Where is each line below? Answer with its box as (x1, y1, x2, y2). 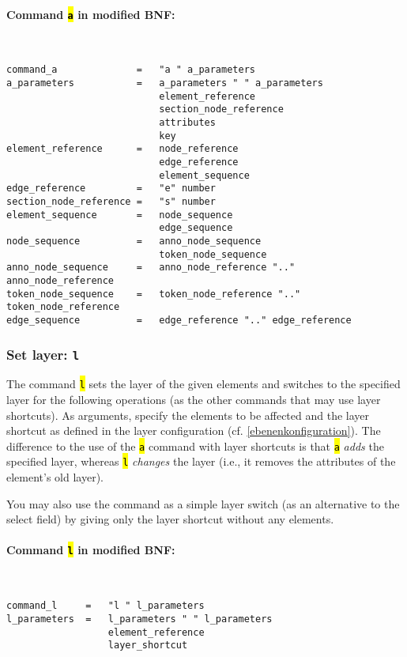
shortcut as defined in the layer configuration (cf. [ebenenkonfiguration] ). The (6, 422, 381, 439)
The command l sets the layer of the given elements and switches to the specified (6, 376, 401, 392)
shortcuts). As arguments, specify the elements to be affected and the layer (6, 406, 370, 423)
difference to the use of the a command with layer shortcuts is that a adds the (6, 437, 384, 454)
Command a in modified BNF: (6, 6, 175, 22)
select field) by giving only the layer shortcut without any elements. (6, 511, 334, 527)
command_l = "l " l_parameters (6, 600, 205, 612)
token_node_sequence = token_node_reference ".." (6, 288, 301, 300)
